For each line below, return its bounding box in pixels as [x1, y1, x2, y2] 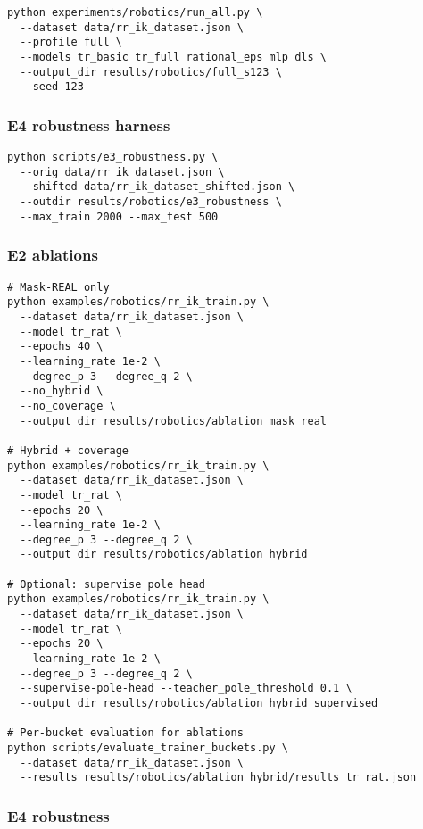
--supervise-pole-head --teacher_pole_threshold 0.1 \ [20, 682, 352, 695]
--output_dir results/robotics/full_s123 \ [20, 65, 282, 79]
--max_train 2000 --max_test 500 [20, 210, 219, 223]
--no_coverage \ [20, 399, 116, 412]
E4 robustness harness [7, 113, 170, 136]
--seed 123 [20, 80, 84, 94]
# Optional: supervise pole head [7, 577, 205, 591]
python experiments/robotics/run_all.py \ [7, 6, 263, 19]
